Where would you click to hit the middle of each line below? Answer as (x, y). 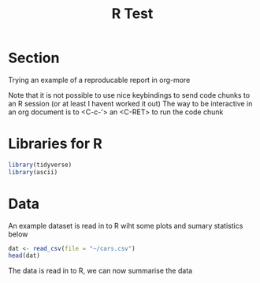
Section (34, 58)
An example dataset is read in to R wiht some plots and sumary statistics (126, 225)
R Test (132, 14)
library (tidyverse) (40, 165)
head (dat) (24, 256)
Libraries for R (55, 144)
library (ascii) (33, 172)
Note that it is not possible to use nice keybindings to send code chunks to (129, 95)
